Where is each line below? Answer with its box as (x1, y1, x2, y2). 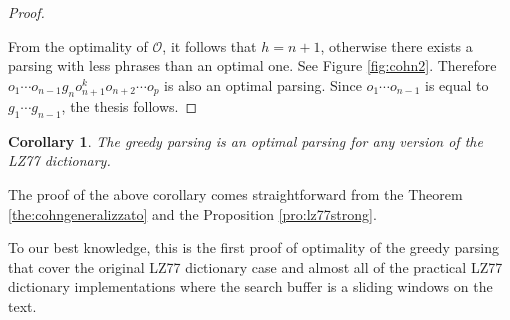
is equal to (425, 74, 489, 95)
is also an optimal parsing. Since (164, 74, 362, 95)
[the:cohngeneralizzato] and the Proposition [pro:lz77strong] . (8, 203, 377, 224)
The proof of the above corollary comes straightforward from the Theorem (8, 183, 463, 204)
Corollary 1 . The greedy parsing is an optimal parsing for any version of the (8, 130, 483, 151)
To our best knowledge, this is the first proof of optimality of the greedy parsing (8, 237, 499, 258)
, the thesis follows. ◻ (61, 95, 198, 116)
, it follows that (162, 35, 257, 56)
